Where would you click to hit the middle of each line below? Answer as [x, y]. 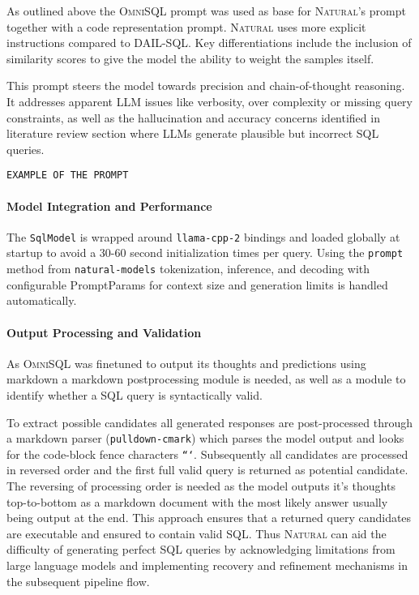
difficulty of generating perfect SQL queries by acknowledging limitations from [201, 549]
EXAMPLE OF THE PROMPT [68, 176]
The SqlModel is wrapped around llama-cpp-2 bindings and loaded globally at [203, 236]
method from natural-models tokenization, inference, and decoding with [188, 269]
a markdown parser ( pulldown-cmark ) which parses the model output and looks [205, 438]
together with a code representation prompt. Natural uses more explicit [186, 26]
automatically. [42, 300]
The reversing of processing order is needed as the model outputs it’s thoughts [201, 486]
